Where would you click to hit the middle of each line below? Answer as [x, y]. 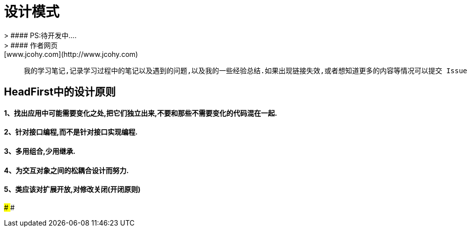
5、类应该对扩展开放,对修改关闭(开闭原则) [72, 189]
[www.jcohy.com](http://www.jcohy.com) [71, 54]
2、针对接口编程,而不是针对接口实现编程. [71, 132]
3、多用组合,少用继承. [40, 151]
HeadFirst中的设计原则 [60, 92]
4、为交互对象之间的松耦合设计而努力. [67, 170]
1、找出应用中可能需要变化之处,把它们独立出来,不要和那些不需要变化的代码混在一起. [141, 113]
